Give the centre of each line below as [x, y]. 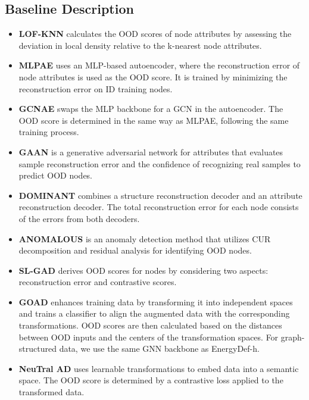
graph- [293, 337]
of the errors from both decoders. [79, 218]
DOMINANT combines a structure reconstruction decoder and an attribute [160, 195]
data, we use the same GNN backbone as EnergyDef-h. [159, 349]
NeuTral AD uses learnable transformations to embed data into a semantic [159, 368]
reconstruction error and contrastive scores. [98, 282]
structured [38, 349]
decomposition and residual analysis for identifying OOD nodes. [135, 250]
